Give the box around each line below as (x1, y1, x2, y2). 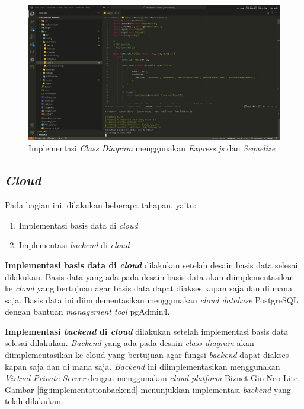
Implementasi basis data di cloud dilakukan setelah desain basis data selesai (5, 258, 298, 271)
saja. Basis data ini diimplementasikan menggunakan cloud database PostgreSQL (5, 293, 299, 306)
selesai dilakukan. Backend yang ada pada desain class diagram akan (5, 337, 254, 349)
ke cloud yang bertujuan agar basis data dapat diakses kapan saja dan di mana (5, 282, 293, 294)
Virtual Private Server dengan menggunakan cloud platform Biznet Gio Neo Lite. (5, 372, 300, 384)
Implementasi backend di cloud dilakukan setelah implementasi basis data (5, 325, 289, 337)
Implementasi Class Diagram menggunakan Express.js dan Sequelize (28, 142, 276, 154)
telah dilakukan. (5, 395, 63, 407)
